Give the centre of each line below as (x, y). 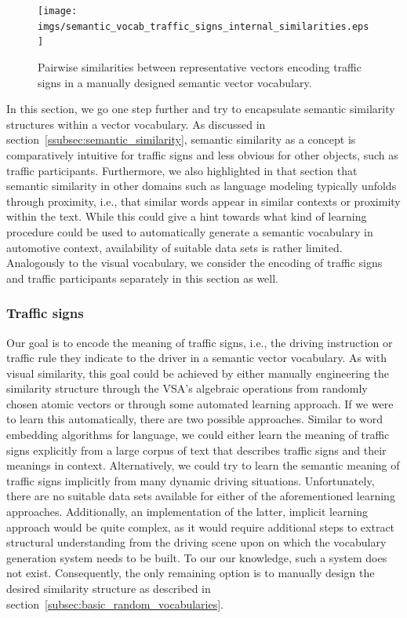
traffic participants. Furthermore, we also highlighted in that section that (182, 170)
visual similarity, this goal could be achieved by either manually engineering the (198, 373)
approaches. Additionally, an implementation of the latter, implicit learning (187, 512)
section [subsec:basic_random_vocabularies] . (115, 603)
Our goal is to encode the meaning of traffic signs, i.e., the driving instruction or (200, 342)
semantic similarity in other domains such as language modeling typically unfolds (202, 186)
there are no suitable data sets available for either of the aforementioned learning (201, 496)
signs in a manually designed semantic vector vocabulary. (175, 82)
